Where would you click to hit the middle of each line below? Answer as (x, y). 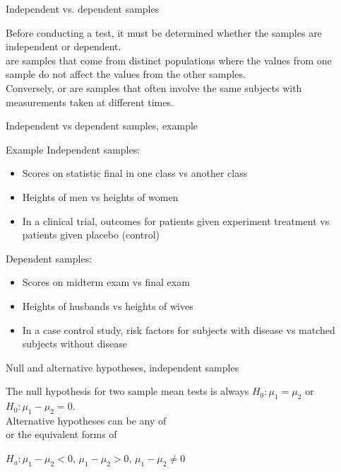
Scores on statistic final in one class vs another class (135, 173)
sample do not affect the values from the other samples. (126, 74)
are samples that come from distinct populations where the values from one (169, 60)
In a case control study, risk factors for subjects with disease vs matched (179, 329)
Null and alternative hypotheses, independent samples (122, 367)
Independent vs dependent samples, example (102, 126)
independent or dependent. (64, 46)
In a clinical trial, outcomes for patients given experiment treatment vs (176, 220)
